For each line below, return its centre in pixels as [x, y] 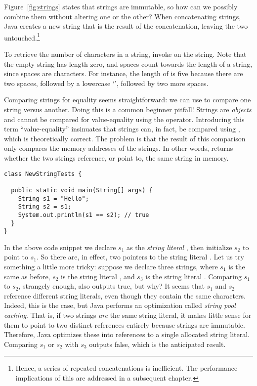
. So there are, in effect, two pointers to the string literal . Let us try [140, 257]
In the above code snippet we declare [60, 247]
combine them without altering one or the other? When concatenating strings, [123, 16]
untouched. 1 [22, 37]
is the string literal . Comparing [193, 276]
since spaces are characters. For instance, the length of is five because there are [124, 73]
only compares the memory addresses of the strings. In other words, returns [119, 148]
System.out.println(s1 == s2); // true [84, 215]
